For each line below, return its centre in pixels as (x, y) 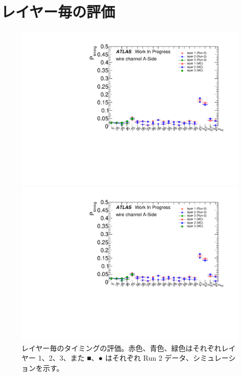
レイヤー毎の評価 (58, 12)
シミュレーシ (214, 358)
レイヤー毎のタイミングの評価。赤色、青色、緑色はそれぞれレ (125, 348)
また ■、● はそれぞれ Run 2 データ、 (131, 358)
